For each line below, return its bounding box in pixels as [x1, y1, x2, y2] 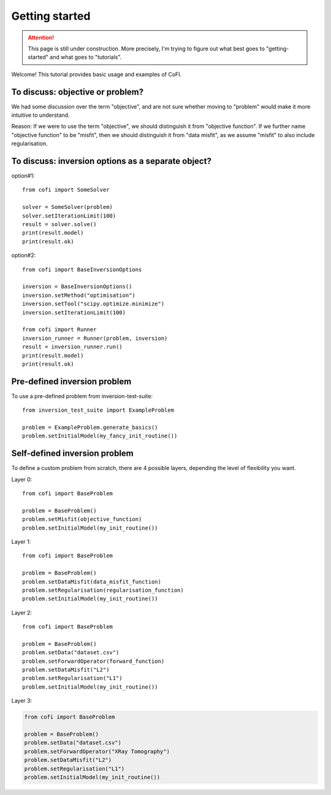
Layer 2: [11, 609, 32, 616]
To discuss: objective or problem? [11, 87, 144, 97]
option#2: [11, 252, 36, 259]
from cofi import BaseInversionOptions [22, 266, 142, 273]
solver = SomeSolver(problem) [22, 203, 113, 211]
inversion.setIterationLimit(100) [22, 309, 126, 316]
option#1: [11, 172, 35, 179]
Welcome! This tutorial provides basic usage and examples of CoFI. [11, 71, 182, 78]
